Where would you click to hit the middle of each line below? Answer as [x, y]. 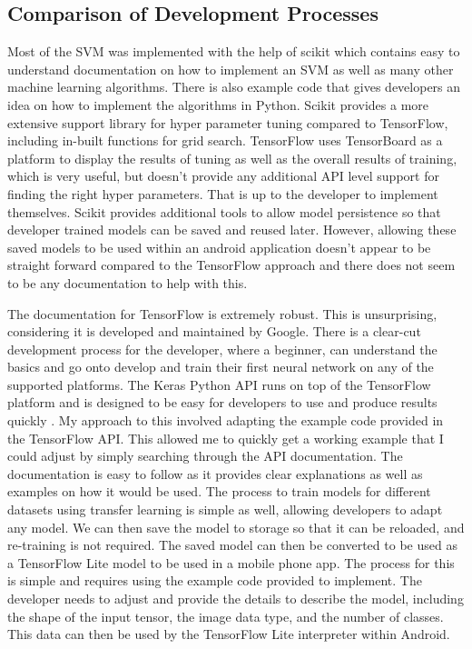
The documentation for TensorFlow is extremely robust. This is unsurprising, [222, 313]
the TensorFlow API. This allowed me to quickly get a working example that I [226, 438]
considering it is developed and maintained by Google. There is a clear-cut [214, 331]
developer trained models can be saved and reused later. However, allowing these [232, 230]
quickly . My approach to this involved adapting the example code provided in [226, 420]
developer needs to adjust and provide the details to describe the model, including [236, 599]
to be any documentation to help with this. [128, 282]
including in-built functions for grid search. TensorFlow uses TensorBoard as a [225, 140]
